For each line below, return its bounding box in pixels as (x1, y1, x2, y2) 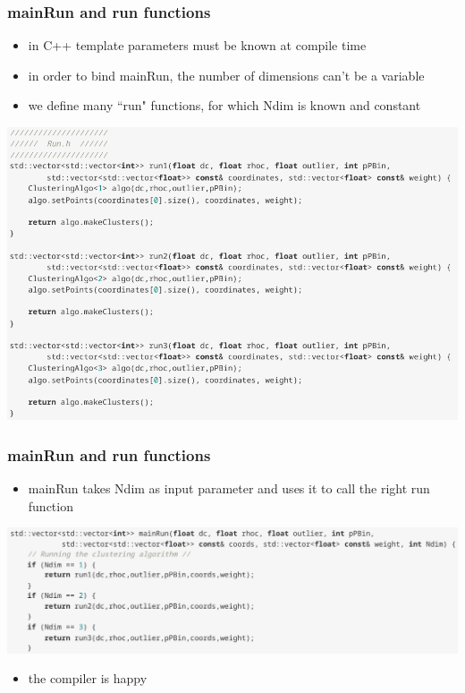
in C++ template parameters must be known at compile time (28, 36, 367, 55)
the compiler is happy (28, 669, 148, 688)
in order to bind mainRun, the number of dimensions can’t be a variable (28, 65, 425, 84)
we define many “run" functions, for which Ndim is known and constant (28, 96, 421, 115)
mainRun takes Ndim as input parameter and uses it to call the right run (28, 479, 430, 498)
